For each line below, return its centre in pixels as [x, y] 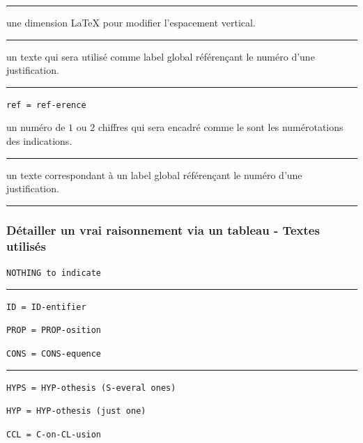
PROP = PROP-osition [54, 331]
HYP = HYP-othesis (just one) [76, 411]
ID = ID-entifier [46, 307]
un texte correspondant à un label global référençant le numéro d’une [154, 174]
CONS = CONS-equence [54, 353]
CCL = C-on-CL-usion [54, 434]
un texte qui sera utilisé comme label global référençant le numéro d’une [161, 56]
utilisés [26, 246]
